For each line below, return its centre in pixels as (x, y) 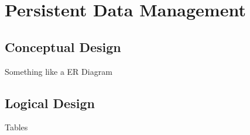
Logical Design (50, 103)
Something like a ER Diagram (59, 71)
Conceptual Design (63, 46)
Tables (16, 127)
